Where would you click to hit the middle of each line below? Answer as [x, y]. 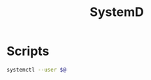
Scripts [28, 51]
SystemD [117, 12]
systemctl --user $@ [37, 70]
